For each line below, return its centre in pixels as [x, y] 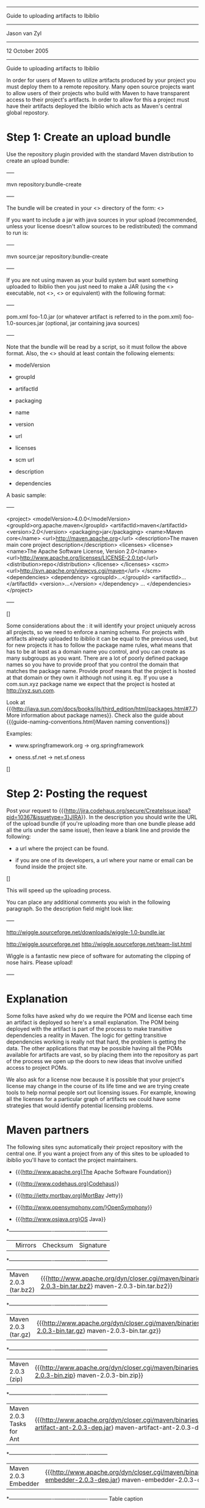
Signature [93, 1245]
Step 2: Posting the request [77, 794]
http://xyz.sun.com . [31, 690]
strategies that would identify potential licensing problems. [80, 1105]
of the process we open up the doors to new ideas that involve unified [94, 1061]
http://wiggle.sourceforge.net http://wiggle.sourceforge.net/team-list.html [99, 944]
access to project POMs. [37, 1067]
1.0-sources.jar [25, 323]
